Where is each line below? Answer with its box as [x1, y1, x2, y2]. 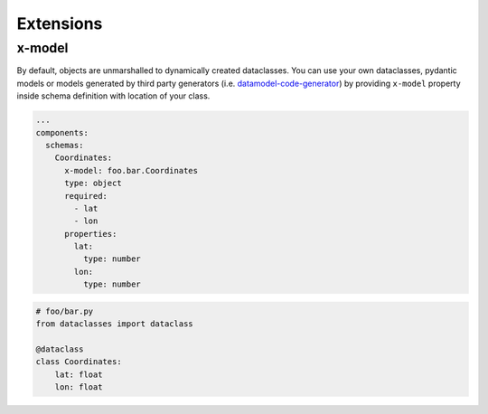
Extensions [16, 14, 103, 33]
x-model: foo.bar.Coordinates [64, 165, 199, 175]
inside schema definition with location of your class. [16, 90, 211, 101]
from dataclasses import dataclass [35, 319, 193, 329]
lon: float [54, 382, 103, 392]
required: [64, 191, 108, 201]
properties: [64, 229, 117, 239]
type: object [64, 178, 122, 189]
